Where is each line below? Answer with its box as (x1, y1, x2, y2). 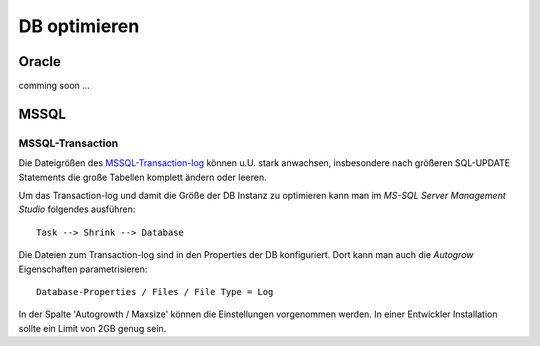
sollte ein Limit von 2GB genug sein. (18, 322, 167, 334)
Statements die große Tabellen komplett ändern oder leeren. (18, 171, 267, 183)
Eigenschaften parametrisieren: (18, 263, 148, 275)
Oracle (18, 53, 62, 70)
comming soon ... (18, 80, 90, 92)
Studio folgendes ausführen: (18, 203, 136, 215)
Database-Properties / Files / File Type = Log (36, 286, 274, 297)
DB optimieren (18, 15, 140, 37)
